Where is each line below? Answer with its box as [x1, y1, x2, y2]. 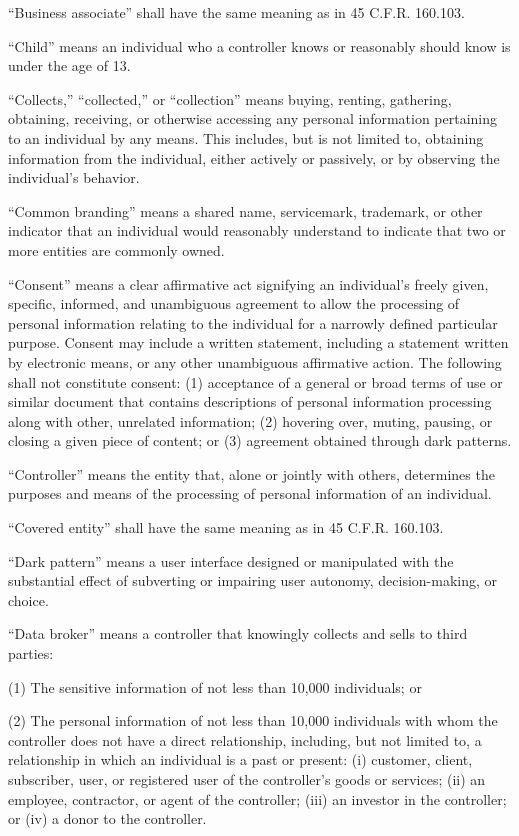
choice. [8, 589, 49, 610]
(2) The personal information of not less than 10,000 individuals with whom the [8, 710, 498, 731]
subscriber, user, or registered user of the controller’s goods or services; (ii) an [8, 769, 486, 789]
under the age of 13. [8, 55, 131, 76]
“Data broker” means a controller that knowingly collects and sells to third [8, 623, 468, 644]
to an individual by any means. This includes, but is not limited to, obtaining [8, 127, 484, 148]
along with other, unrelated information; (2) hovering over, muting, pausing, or [8, 410, 493, 431]
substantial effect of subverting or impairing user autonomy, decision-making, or [8, 570, 498, 591]
